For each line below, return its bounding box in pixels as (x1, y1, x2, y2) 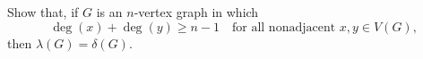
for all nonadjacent (232, 21, 336, 34)
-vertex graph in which (134, 3, 259, 21)
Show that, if (7, 3, 79, 21)
